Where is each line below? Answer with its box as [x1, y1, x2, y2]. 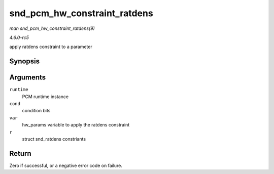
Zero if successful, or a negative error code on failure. [9, 162, 123, 168]
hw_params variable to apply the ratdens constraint [22, 122, 130, 128]
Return [9, 149, 31, 158]
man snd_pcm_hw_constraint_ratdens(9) [9, 25, 95, 31]
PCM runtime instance [22, 94, 68, 100]
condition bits [22, 108, 51, 114]
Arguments [9, 73, 46, 82]
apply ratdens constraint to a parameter [9, 43, 92, 50]
